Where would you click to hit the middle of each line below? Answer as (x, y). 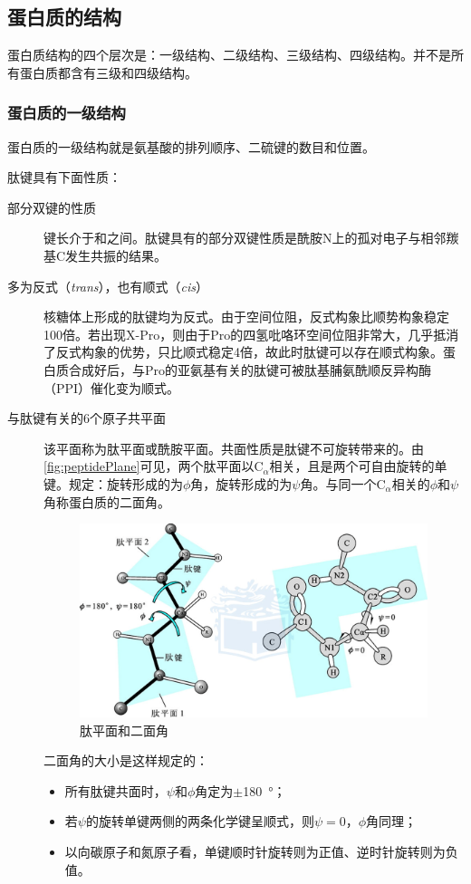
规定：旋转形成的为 (125, 483)
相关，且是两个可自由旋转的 (352, 466)
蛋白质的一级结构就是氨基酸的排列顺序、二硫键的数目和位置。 (191, 146)
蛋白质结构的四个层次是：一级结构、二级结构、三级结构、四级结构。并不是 (229, 55)
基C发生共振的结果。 (106, 255)
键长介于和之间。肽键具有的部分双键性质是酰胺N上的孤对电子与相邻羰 (251, 238)
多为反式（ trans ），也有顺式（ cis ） (108, 286)
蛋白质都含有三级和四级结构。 (108, 72)
